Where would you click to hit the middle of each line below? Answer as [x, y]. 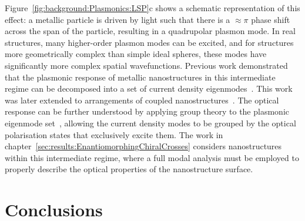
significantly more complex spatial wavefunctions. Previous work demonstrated [146, 65]
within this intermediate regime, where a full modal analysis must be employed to [152, 157]
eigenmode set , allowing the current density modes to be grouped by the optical [150, 123]
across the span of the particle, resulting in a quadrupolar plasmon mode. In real [150, 31]
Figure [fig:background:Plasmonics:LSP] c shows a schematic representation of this [152, 8]
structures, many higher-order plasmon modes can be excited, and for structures [149, 42]
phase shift [271, 19]
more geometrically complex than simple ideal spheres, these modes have [136, 54]
